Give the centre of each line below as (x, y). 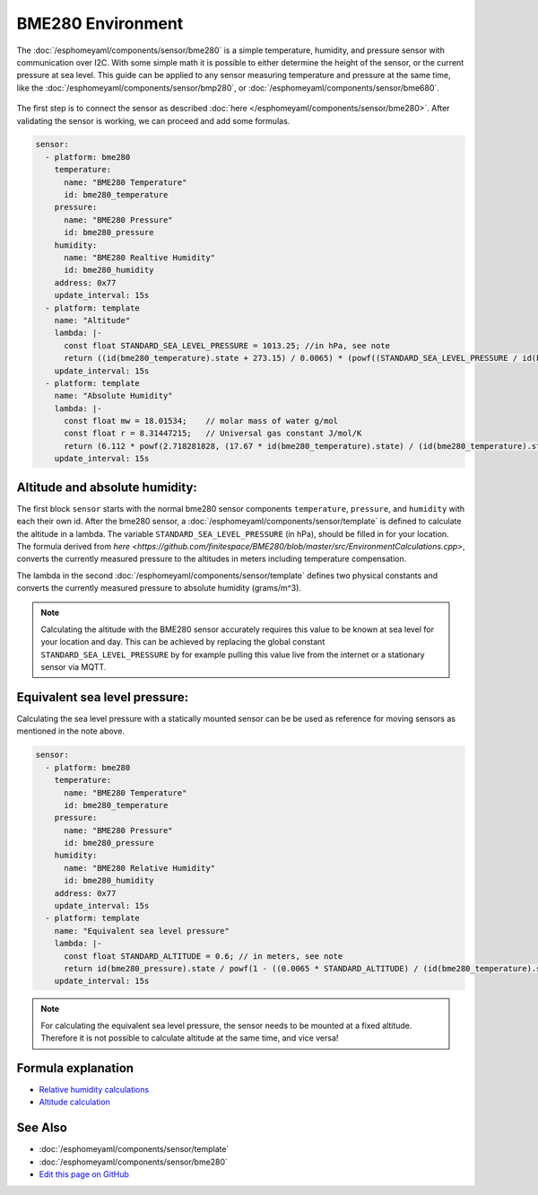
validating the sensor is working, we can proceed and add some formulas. (153, 120)
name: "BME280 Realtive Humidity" (139, 257)
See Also (42, 1128)
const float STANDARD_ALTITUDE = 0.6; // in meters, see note (204, 956)
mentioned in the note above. (71, 731)
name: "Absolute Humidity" (114, 396)
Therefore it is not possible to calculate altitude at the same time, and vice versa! (190, 1038)
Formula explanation (75, 1068)
